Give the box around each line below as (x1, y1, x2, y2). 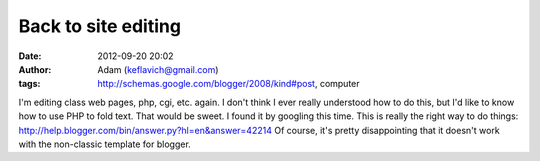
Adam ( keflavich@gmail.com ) (97, 63, 219, 75)
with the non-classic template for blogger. (18, 138, 192, 150)
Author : (18, 63, 52, 75)
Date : (18, 50, 42, 62)
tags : (18, 78, 41, 90)
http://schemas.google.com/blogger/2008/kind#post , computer (97, 78, 360, 90)
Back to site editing (18, 15, 182, 37)
